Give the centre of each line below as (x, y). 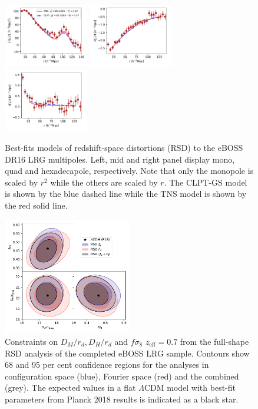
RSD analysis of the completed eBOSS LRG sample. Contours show (127, 353)
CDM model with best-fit (190, 387)
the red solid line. (36, 205)
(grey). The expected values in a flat (70, 387)
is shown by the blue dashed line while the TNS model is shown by (126, 194)
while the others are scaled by (104, 182)
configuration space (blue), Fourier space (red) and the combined (122, 376)
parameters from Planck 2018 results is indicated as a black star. (122, 399)
